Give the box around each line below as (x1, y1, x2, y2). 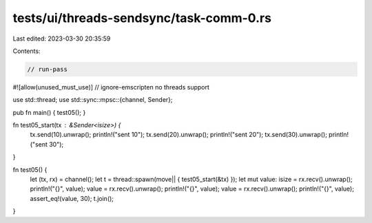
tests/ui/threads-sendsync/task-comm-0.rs (12, 10, 272, 25)
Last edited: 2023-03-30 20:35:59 (12, 34, 111, 43)
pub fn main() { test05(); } (12, 108, 86, 116)
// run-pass (27, 65, 68, 73)
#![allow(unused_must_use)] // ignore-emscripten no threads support (12, 83, 210, 91)
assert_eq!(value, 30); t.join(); (30, 194, 114, 202)
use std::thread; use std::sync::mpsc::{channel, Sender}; (12, 96, 173, 104)
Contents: (12, 47, 41, 55)
